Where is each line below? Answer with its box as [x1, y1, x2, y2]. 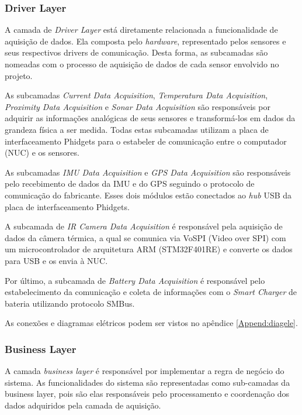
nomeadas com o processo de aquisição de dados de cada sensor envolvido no [5, 58, 279, 70]
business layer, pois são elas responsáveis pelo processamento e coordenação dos [5, 387, 290, 400]
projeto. [5, 69, 33, 81]
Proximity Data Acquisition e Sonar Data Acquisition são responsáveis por [5, 100, 270, 112]
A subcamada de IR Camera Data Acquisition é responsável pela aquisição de [5, 220, 283, 232]
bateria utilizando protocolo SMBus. [5, 297, 135, 309]
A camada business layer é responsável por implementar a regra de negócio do [5, 365, 284, 377]
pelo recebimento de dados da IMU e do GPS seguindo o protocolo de [5, 177, 255, 190]
